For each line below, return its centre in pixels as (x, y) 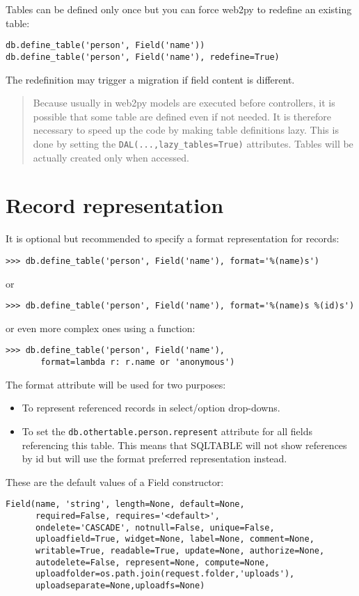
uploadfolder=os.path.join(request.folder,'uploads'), (165, 574)
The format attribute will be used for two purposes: (116, 384)
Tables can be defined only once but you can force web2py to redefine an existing (179, 9)
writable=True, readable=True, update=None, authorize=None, (180, 550)
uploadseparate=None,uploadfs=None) (120, 585)
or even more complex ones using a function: (101, 328)
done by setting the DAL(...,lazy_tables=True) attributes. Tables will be (193, 143)
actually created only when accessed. (111, 157)
